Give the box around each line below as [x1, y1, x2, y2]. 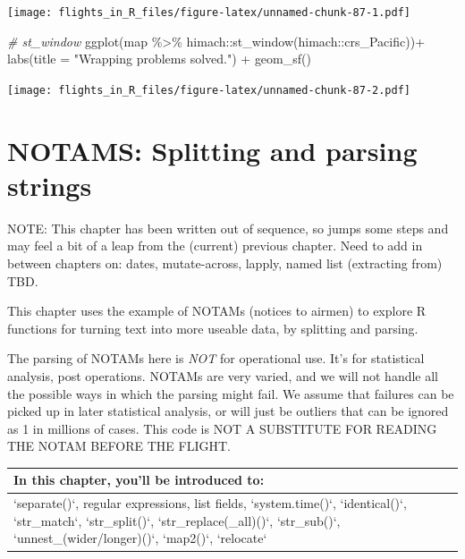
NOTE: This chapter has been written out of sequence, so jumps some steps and [7, 218, 449, 237]
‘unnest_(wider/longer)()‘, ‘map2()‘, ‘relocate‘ [13, 529, 267, 547]
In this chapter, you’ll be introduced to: [13, 470, 265, 489]
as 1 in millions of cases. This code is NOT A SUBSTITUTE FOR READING [7, 419, 437, 437]
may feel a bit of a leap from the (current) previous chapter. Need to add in [7, 236, 423, 255]
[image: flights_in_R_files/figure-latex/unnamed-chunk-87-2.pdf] [7, 83, 411, 97]
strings [7, 166, 92, 203]
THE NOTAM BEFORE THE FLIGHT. [7, 436, 231, 455]
